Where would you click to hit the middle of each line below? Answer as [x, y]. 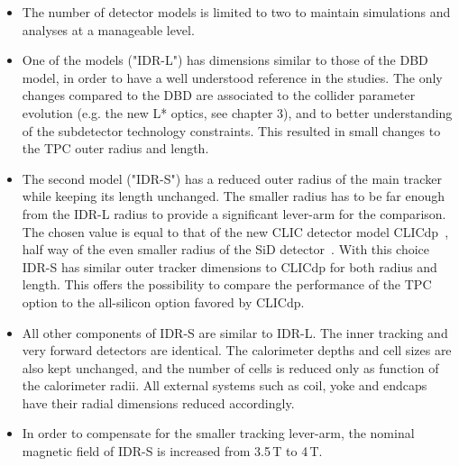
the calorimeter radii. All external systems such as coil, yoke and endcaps [225, 385]
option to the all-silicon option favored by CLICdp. [163, 302]
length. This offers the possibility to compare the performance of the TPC [227, 284]
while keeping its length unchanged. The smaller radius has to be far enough [234, 196]
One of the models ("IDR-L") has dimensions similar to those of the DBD [225, 60]
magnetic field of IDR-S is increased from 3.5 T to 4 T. [172, 451]
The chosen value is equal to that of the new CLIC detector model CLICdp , [235, 231]
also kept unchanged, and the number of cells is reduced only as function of [230, 367]
